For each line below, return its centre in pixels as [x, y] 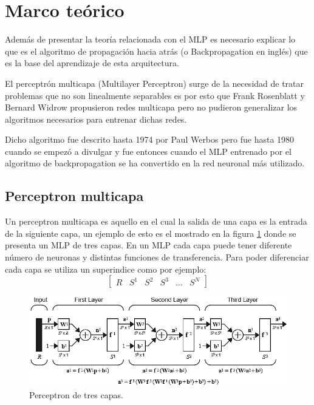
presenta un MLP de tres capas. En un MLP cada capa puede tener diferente [148, 245]
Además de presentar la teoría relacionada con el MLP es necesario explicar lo [150, 39]
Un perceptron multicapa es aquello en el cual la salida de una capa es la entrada [156, 221]
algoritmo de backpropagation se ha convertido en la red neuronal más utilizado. [155, 163]
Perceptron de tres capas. [76, 394]
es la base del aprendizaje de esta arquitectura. [92, 63]
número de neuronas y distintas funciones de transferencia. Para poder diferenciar [157, 257]
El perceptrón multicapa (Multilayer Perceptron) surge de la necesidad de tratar [155, 83]
